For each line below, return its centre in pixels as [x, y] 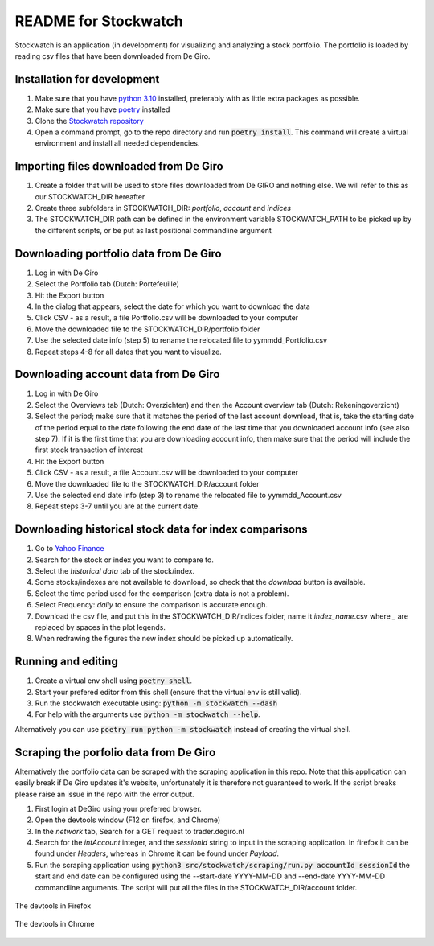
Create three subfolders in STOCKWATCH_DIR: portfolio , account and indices [163, 208]
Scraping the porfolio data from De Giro [115, 752]
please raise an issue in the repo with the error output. [104, 794]
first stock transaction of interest [89, 450]
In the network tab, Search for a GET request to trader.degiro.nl [139, 831]
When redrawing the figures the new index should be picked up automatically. [164, 639]
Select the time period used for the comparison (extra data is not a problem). [162, 593]
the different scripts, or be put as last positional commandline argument [154, 230]
